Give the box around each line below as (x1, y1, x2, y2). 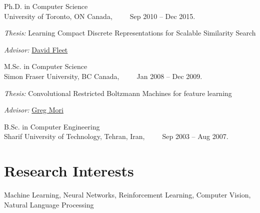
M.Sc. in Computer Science (4, 61, 87, 71)
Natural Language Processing (4, 199, 94, 209)
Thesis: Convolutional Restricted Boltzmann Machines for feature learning (4, 87, 232, 98)
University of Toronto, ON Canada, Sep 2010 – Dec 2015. (4, 10, 195, 21)
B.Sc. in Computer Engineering (4, 121, 100, 131)
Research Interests (4, 160, 134, 181)
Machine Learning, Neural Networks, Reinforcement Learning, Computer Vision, (4, 189, 251, 200)
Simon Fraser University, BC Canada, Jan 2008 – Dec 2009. (4, 70, 202, 81)
